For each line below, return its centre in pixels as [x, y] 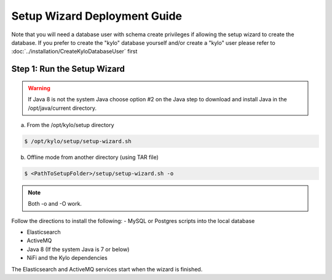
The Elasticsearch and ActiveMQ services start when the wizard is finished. [107, 269]
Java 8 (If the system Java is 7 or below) [78, 249]
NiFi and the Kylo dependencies [67, 258]
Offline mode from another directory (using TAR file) [93, 157]
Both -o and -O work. [55, 204]
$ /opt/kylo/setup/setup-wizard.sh [78, 141]
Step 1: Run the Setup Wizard [68, 69]
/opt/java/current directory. [62, 108]
